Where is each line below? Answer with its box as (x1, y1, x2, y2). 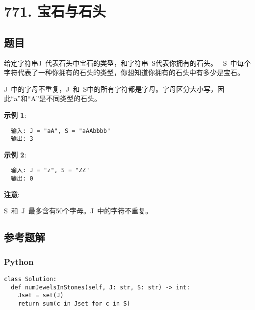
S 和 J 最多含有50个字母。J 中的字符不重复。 (4, 206, 153, 216)
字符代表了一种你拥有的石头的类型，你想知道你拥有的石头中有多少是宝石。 (4, 67, 244, 77)
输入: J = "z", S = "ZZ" (11, 167, 90, 174)
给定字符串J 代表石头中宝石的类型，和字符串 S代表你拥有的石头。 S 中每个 (4, 57, 251, 68)
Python (4, 255, 34, 267)
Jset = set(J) (18, 292, 64, 299)
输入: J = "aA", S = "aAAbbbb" (11, 127, 111, 134)
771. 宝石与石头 (4, 1, 106, 21)
